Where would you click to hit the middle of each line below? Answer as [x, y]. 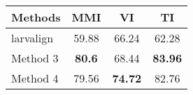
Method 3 [35, 58]
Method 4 [35, 78]
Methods [36, 17]
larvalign [33, 38]
